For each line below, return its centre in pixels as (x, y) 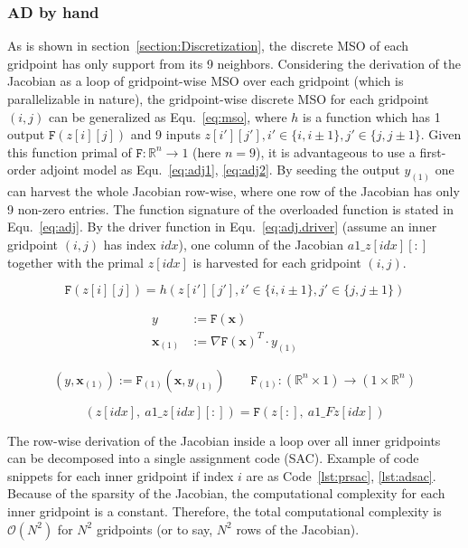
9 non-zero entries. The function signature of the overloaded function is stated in (230, 208)
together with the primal (75, 262)
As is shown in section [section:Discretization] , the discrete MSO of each (208, 46)
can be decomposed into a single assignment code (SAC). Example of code (213, 458)
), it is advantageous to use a (335, 151)
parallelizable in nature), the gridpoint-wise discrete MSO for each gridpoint (218, 99)
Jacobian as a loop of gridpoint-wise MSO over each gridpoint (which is (206, 81)
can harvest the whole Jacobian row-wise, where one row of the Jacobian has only (234, 191)
